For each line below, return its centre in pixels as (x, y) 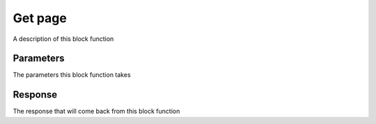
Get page (40, 18)
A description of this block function (63, 39)
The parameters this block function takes (72, 75)
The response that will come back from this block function (96, 112)
